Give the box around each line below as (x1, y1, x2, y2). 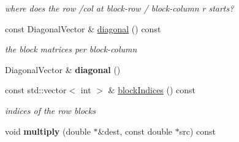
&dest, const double (97, 124, 173, 137)
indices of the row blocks (5, 104, 96, 116)
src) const (179, 124, 216, 137)
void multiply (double (5, 124, 91, 137)
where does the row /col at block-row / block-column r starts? (5, 2, 234, 14)
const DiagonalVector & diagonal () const (5, 22, 161, 35)
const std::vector (5, 83, 67, 96)
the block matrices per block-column (5, 43, 137, 55)
